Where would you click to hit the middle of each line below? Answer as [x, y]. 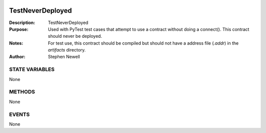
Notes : [16, 43]
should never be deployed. [75, 36]
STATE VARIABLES [32, 70]
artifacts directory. [67, 50]
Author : [17, 57]
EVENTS [19, 114]
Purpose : [19, 29]
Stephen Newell [64, 57]
